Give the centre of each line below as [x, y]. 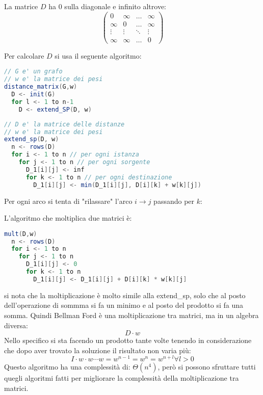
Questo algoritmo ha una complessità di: [67, 367]
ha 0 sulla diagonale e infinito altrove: [108, 6]
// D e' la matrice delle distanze [64, 124]
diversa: [16, 325]
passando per [174, 201]
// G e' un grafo [33, 72]
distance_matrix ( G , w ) [41, 87]
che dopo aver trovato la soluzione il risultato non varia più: [98, 350]
